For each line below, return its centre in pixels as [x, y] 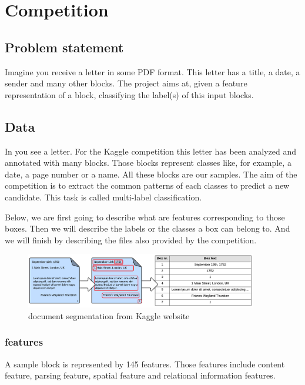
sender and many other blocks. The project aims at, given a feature [126, 83]
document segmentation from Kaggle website [109, 315]
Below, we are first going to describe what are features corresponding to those [145, 217]
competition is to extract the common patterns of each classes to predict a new [147, 185]
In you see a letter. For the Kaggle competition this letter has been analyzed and [150, 151]
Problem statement [64, 47]
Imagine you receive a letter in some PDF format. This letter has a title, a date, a [152, 71]
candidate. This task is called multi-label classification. [103, 197]
